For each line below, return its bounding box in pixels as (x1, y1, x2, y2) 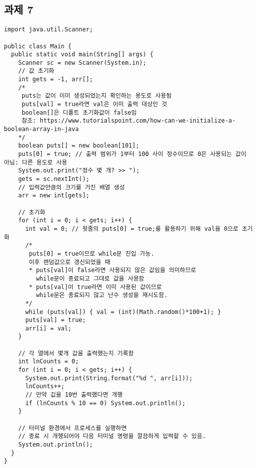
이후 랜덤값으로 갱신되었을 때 (29, 258, 110, 266)
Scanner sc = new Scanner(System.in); (18, 59, 147, 66)
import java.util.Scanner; (4, 26, 93, 33)
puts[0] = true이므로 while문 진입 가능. (29, 250, 155, 257)
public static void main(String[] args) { (11, 51, 154, 58)
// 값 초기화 (18, 67, 55, 75)
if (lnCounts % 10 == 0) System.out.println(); (25, 399, 186, 407)
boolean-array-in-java (4, 126, 79, 133)
